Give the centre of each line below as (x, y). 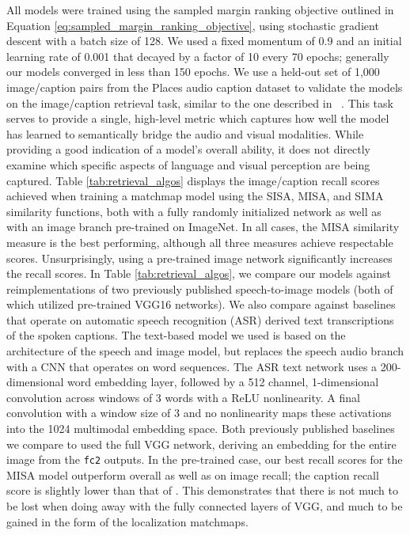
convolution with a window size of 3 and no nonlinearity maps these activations (199, 413)
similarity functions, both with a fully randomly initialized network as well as (194, 211)
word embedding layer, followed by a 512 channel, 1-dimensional (223, 382)
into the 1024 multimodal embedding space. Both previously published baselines (201, 429)
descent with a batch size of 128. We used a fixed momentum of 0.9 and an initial (204, 41)
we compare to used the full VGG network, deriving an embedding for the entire (201, 444)
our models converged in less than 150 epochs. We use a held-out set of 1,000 (193, 72)
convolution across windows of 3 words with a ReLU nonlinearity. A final (183, 397)
